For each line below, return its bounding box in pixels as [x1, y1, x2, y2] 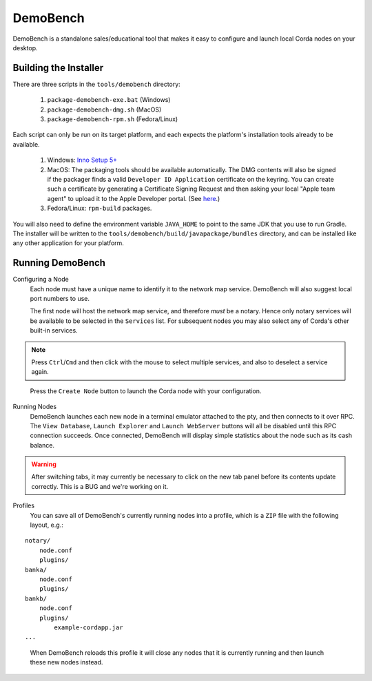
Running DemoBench [12, 257, 106, 269]
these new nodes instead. [30, 658, 103, 667]
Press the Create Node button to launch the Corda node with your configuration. [30, 386, 262, 395]
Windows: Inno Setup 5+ [47, 156, 117, 165]
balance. [30, 441, 55, 449]
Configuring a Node [12, 275, 69, 284]
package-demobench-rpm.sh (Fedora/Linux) [47, 115, 178, 123]
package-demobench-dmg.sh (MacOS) [47, 105, 162, 114]
